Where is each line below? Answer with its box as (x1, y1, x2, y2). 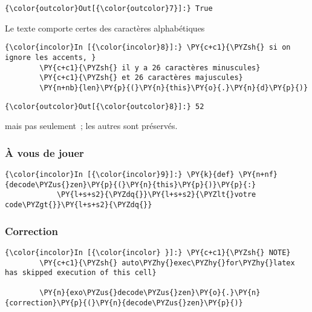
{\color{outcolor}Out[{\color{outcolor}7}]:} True (5, 4, 213, 13)
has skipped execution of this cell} (5, 268, 157, 277)
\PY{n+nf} (238, 170, 278, 179)
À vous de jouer (5, 145, 84, 160)
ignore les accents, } (5, 53, 96, 62)
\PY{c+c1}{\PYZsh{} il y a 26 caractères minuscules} (39, 63, 261, 72)
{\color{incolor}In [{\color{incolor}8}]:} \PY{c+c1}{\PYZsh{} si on (5, 43, 291, 52)
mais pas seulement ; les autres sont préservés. (5, 119, 178, 132)
